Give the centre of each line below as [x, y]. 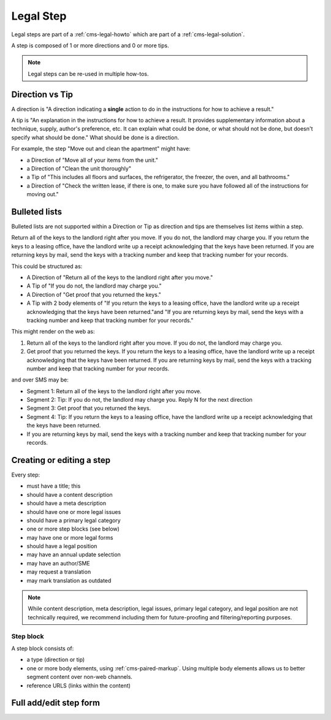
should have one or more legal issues [74, 511]
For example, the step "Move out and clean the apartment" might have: [101, 149]
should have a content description [70, 494]
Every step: [26, 475]
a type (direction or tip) [56, 660]
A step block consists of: [43, 648]
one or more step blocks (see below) [73, 529]
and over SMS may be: [40, 380]
